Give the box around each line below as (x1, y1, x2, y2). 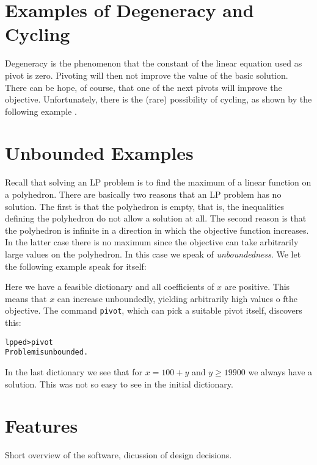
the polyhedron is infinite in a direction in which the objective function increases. (5, 223, 309, 236)
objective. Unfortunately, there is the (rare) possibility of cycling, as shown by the (5, 93, 312, 106)
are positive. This (224, 280, 290, 293)
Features (5, 413, 78, 438)
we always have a (248, 365, 313, 378)
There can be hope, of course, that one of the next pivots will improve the (5, 81, 282, 93)
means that (5, 292, 47, 305)
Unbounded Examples (5, 140, 194, 165)
